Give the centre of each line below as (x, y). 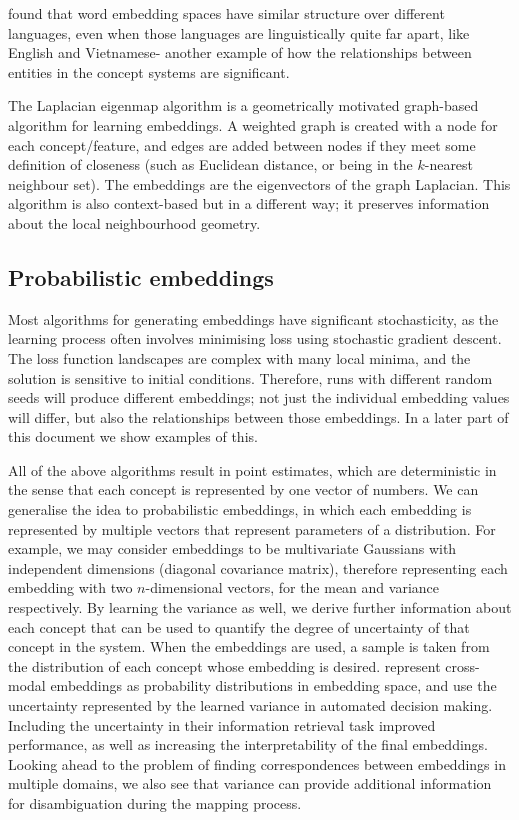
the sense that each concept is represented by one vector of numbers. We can (243, 489)
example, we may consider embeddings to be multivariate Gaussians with (232, 548)
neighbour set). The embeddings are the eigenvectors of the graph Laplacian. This (259, 183)
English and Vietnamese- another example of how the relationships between (240, 52)
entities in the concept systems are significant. (149, 71)
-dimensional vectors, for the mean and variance (292, 587)
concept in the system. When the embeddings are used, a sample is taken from (249, 646)
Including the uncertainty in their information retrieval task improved (222, 724)
